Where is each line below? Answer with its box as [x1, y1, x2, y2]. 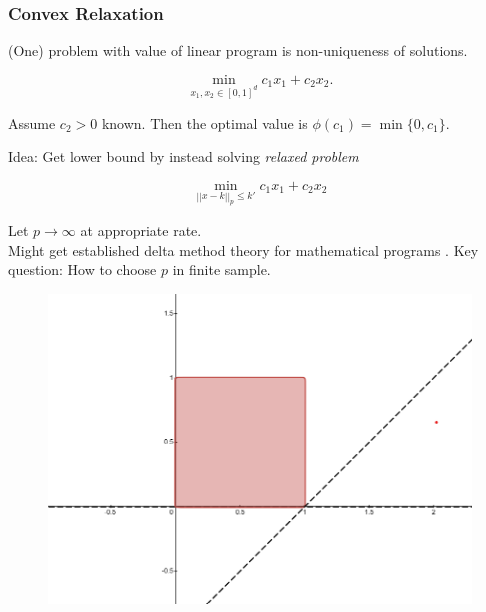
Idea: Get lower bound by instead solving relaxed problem [8, 146, 359, 167]
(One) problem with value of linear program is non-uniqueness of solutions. [8, 40, 468, 61]
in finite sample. [172, 259, 271, 280]
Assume [8, 112, 56, 133]
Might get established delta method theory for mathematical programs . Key [8, 239, 479, 260]
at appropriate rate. [80, 220, 202, 241]
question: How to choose [8, 259, 157, 280]
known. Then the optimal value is [101, 112, 308, 133]
